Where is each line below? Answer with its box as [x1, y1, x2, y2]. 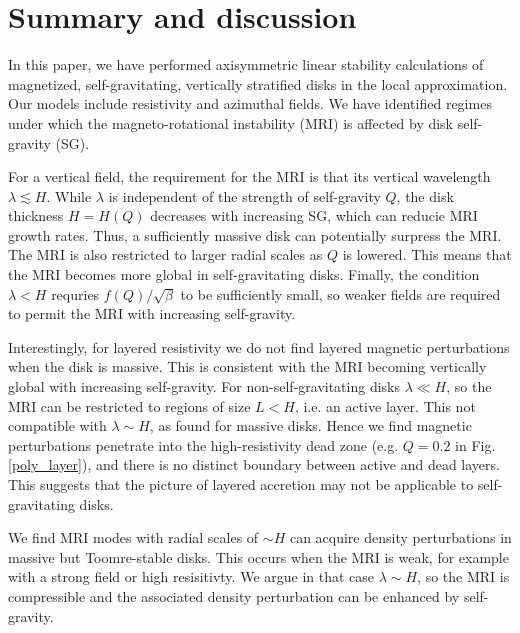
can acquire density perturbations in [289, 527, 512, 548]
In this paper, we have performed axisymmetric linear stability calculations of [8, 54, 484, 75]
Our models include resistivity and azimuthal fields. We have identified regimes [8, 93, 492, 114]
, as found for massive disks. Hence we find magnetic [149, 415, 472, 436]
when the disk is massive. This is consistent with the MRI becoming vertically [8, 356, 487, 377]
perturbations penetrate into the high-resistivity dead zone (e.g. [8, 434, 399, 455]
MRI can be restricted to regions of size [8, 395, 251, 416]
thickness [8, 205, 64, 226]
